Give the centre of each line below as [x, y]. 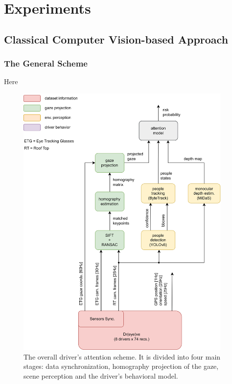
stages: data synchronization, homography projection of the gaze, [121, 366]
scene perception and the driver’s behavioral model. [101, 375]
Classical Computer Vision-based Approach [116, 39]
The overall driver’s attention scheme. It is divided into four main [122, 356]
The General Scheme [46, 63]
